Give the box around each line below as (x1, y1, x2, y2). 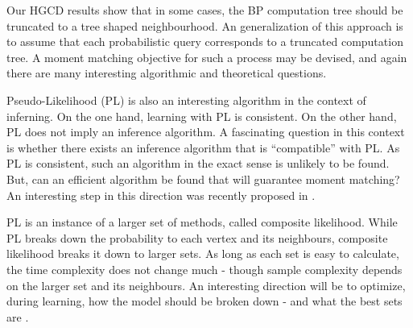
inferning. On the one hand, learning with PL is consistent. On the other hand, (6, 107, 397, 124)
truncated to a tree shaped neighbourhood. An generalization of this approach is (6, 17, 403, 34)
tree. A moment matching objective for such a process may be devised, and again (6, 48, 407, 65)
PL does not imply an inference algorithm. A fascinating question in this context (6, 123, 405, 140)
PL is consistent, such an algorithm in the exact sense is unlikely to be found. (6, 155, 390, 172)
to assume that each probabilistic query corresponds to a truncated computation (6, 33, 403, 50)
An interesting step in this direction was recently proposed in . (6, 186, 316, 203)
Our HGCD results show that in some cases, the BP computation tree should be (6, 2, 403, 18)
